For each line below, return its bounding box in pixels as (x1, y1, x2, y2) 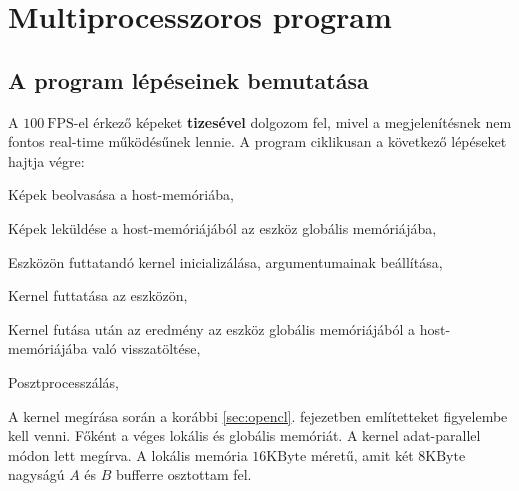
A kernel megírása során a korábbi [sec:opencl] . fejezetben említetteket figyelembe (8, 405, 508, 426)
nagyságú (8, 464, 65, 485)
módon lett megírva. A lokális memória (8, 444, 248, 465)
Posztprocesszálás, (8, 371, 119, 392)
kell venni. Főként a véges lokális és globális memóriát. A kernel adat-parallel (8, 425, 481, 446)
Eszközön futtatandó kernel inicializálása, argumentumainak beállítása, (8, 251, 443, 272)
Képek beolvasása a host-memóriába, (8, 184, 234, 205)
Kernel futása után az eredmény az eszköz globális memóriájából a (8, 318, 416, 339)
